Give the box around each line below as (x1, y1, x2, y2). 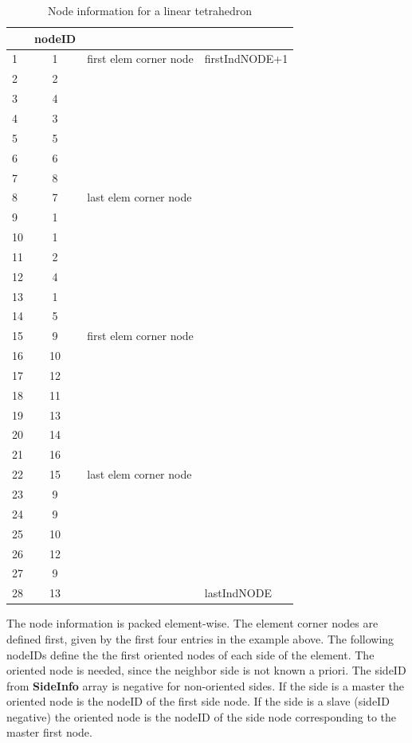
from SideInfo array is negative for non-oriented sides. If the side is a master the (6, 677, 405, 694)
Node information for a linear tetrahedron (48, 2, 253, 18)
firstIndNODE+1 (204, 50, 288, 67)
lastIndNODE (204, 585, 272, 601)
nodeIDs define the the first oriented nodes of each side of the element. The (6, 646, 375, 663)
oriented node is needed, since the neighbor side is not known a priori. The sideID (6, 662, 406, 678)
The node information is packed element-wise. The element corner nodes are (6, 615, 379, 632)
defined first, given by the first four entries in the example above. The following (6, 630, 394, 647)
